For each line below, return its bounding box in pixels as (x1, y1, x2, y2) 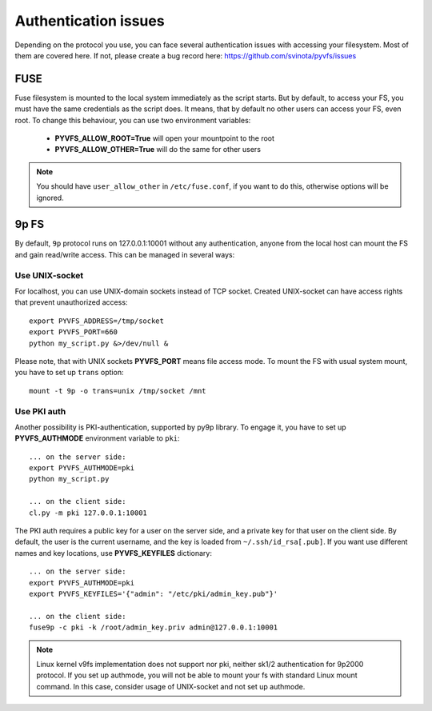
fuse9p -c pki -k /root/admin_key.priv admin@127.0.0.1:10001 (29, 623, 278, 632)
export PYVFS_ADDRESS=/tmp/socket (29, 316, 164, 326)
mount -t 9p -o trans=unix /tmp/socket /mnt (29, 386, 207, 395)
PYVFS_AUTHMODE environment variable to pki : (14, 433, 180, 443)
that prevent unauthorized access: (14, 298, 128, 307)
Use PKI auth (14, 405, 66, 417)
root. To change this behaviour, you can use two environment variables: (14, 115, 251, 125)
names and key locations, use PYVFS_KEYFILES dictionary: (14, 548, 212, 557)
